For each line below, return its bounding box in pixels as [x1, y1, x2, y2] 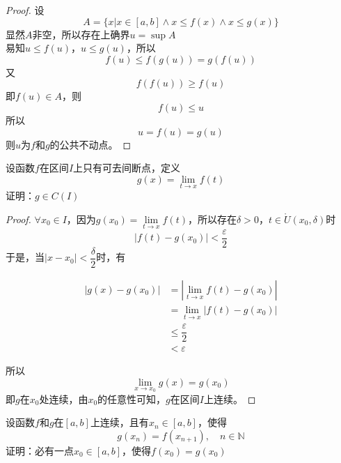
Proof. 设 [6, 3, 45, 17]
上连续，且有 [90, 415, 149, 430]
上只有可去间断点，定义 [73, 160, 181, 175]
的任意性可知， [97, 391, 166, 406]
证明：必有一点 [6, 443, 74, 457]
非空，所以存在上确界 [32, 26, 130, 41]
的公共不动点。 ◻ [49, 137, 132, 151]
